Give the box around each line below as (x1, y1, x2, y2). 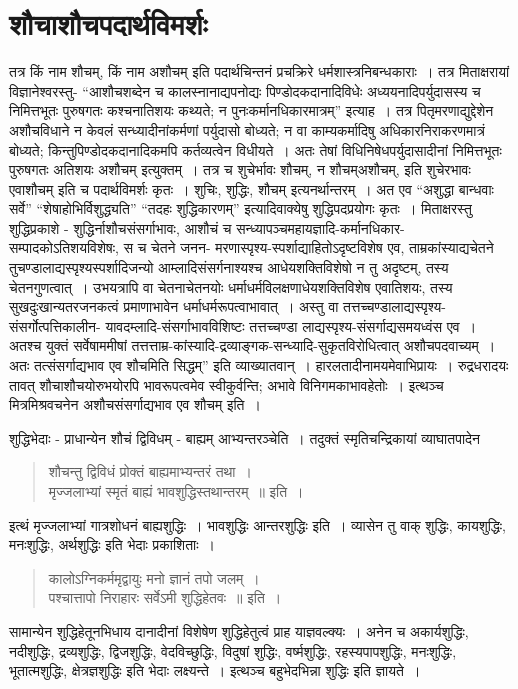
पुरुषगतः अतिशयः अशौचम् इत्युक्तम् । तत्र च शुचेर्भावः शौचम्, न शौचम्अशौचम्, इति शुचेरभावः (9, 159, 471, 180)
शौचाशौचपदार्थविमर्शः (9, 3, 208, 44)
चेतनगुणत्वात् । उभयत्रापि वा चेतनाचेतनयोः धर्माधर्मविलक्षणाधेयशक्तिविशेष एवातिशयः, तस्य (9, 276, 453, 297)
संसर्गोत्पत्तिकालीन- (9, 315, 101, 336)
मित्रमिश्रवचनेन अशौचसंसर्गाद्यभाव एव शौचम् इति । (9, 394, 261, 415)
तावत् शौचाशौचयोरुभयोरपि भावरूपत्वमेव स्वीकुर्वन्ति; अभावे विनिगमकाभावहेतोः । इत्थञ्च (9, 374, 444, 395)
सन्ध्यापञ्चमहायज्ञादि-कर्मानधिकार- (236, 217, 405, 238)
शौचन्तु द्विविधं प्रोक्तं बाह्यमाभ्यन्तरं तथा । (48, 461, 252, 482)
